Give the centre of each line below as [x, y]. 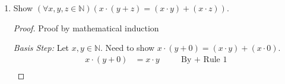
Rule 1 [215, 59]
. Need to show [128, 48]
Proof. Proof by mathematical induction [86, 28]
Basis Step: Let [41, 48]
